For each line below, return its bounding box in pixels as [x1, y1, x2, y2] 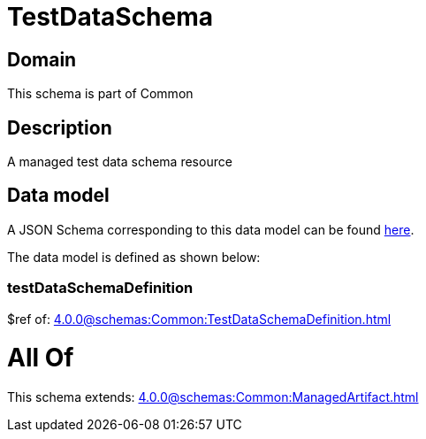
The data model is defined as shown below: [7, 249, 261, 265]
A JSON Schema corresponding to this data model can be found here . [7, 221, 415, 237]
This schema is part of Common [7, 86, 194, 102]
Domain [7, 48, 77, 71]
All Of [7, 343, 74, 374]
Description [7, 116, 112, 139]
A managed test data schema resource [7, 154, 232, 170]
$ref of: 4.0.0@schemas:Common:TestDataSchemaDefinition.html [7, 311, 392, 327]
